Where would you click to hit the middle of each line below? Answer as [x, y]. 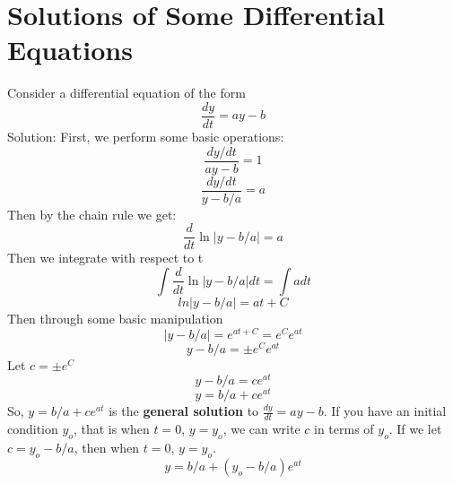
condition [33, 429]
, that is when [111, 429]
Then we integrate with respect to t [105, 258]
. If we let [415, 429]
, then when [107, 448]
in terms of [344, 429]
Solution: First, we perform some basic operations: [146, 136]
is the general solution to [184, 411]
